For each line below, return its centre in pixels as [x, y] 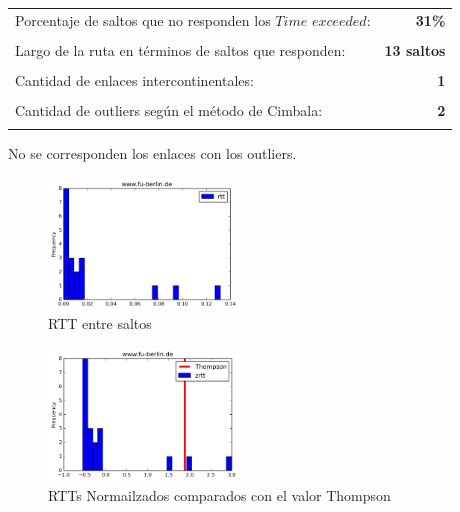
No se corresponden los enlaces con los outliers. [152, 153]
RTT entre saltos [100, 323]
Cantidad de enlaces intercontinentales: [134, 79]
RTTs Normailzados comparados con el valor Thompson [219, 494]
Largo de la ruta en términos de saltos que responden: [180, 49]
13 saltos [415, 49]
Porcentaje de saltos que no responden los [143, 19]
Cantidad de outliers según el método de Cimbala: [169, 110]
